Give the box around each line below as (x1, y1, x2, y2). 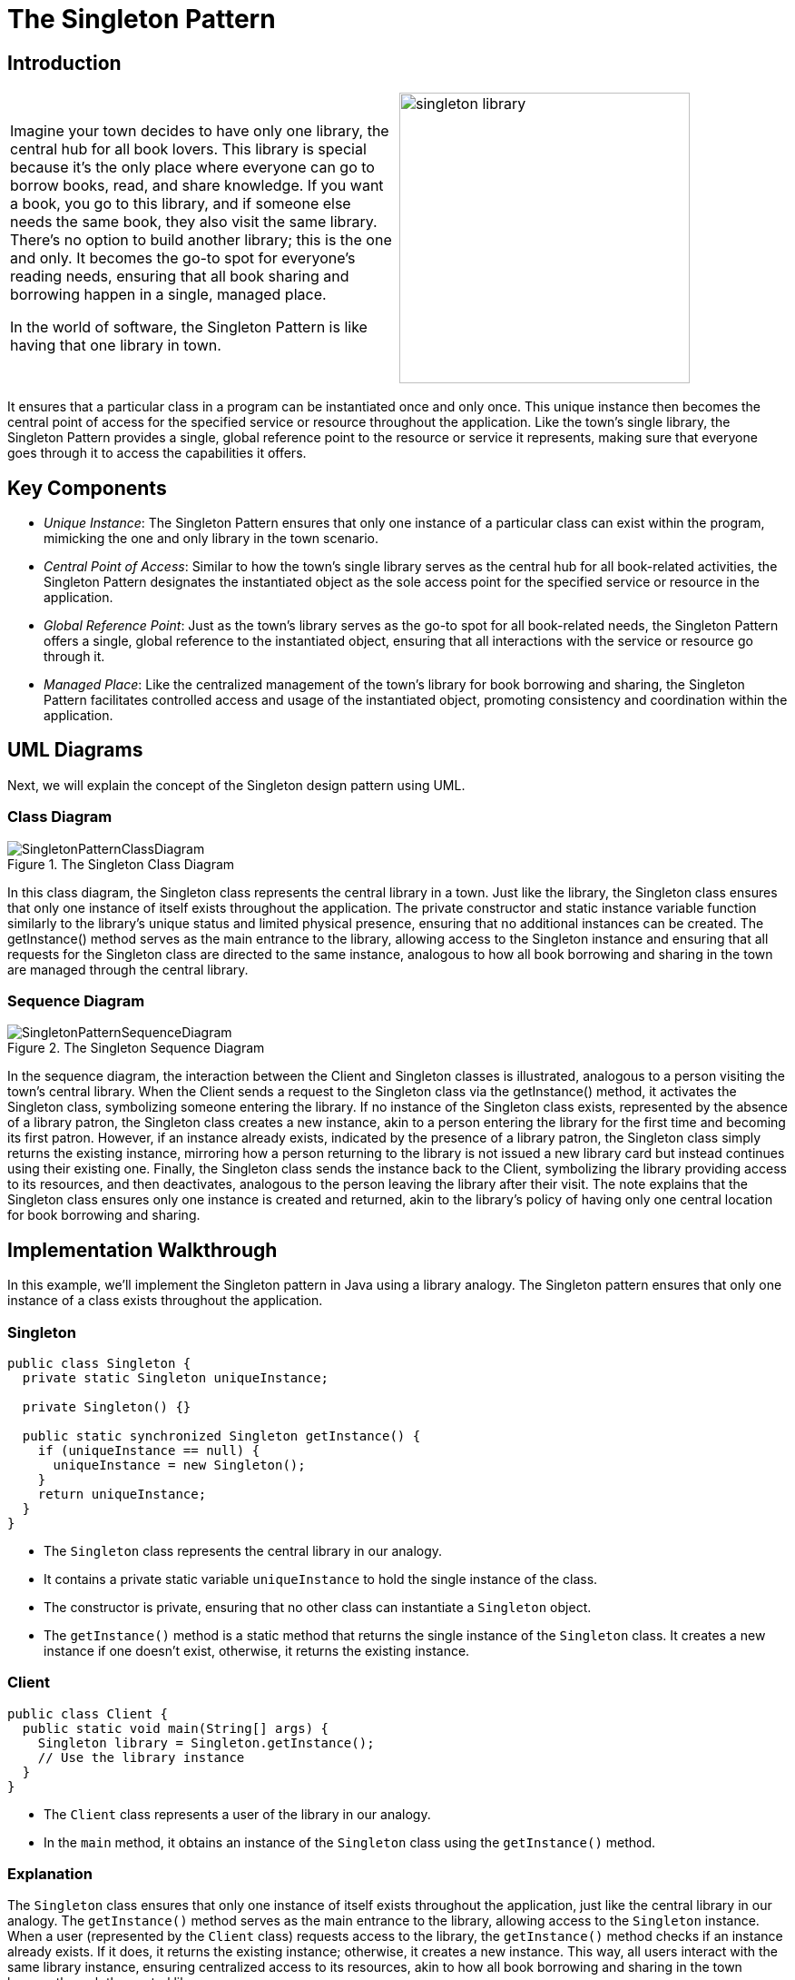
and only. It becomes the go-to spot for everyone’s (10, 249, 356, 268)
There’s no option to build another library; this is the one (10, 231, 392, 250)
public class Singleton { (7, 1355, 191, 1371)
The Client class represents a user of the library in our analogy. (44, 1806, 431, 1822)
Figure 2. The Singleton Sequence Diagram (7, 1040, 265, 1056)
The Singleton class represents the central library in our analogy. (44, 1542, 443, 1559)
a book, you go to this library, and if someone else (10, 194, 351, 213)
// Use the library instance (37, 1749, 245, 1765)
